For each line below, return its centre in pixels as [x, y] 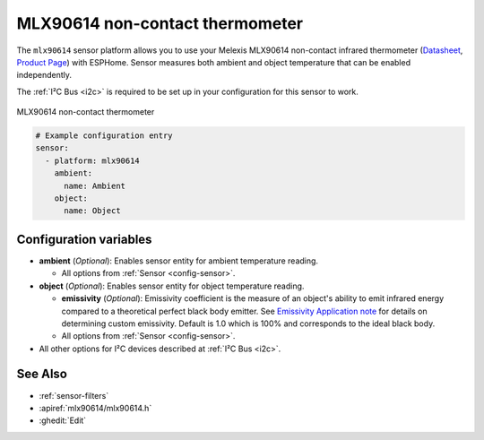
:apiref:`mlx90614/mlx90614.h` [95, 408]
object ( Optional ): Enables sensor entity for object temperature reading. [172, 286]
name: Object [92, 211]
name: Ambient [95, 185]
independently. [44, 75]
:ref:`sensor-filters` [74, 395]
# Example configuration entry [104, 136]
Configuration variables [84, 239]
